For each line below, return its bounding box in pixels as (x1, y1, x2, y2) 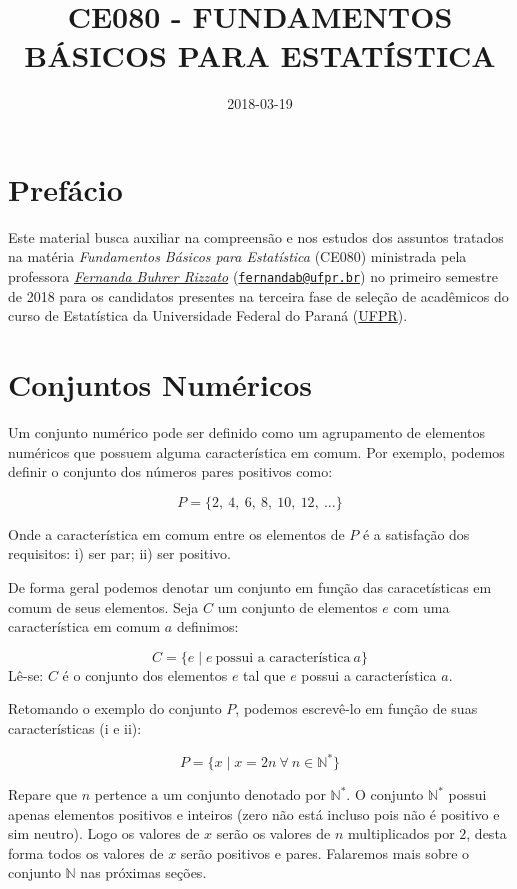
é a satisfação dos (362, 523, 470, 544)
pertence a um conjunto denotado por (94, 784, 326, 805)
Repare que (8, 784, 78, 805)
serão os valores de (216, 823, 331, 844)
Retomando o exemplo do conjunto (8, 698, 222, 719)
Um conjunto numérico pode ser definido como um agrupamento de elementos (8, 422, 486, 442)
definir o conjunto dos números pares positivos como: (8, 461, 333, 482)
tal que (243, 664, 286, 685)
